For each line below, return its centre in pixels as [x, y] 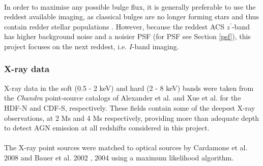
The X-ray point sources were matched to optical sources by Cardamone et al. [126, 147]
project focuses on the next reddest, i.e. [66, 46]
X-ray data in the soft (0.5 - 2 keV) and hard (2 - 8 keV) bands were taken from [129, 88]
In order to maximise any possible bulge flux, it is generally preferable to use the [130, 6]
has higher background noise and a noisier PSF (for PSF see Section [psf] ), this [127, 36]
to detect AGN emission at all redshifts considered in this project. [107, 128]
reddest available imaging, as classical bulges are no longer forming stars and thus [131, 16]
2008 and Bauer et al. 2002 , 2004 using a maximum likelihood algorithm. [119, 157]
